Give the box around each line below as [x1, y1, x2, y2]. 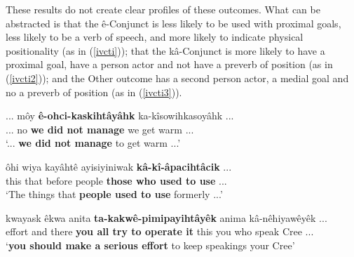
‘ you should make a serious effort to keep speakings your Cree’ [6, 237, 295, 252]
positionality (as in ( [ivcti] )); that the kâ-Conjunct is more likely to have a [6, 43, 325, 58]
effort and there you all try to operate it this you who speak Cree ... [6, 224, 314, 239]
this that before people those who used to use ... [6, 173, 227, 187]
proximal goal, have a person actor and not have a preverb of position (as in [6, 57, 333, 72]
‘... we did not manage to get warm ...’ [6, 136, 181, 150]
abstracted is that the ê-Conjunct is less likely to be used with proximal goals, [6, 15, 341, 30]
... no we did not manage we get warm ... [6, 121, 194, 136]
